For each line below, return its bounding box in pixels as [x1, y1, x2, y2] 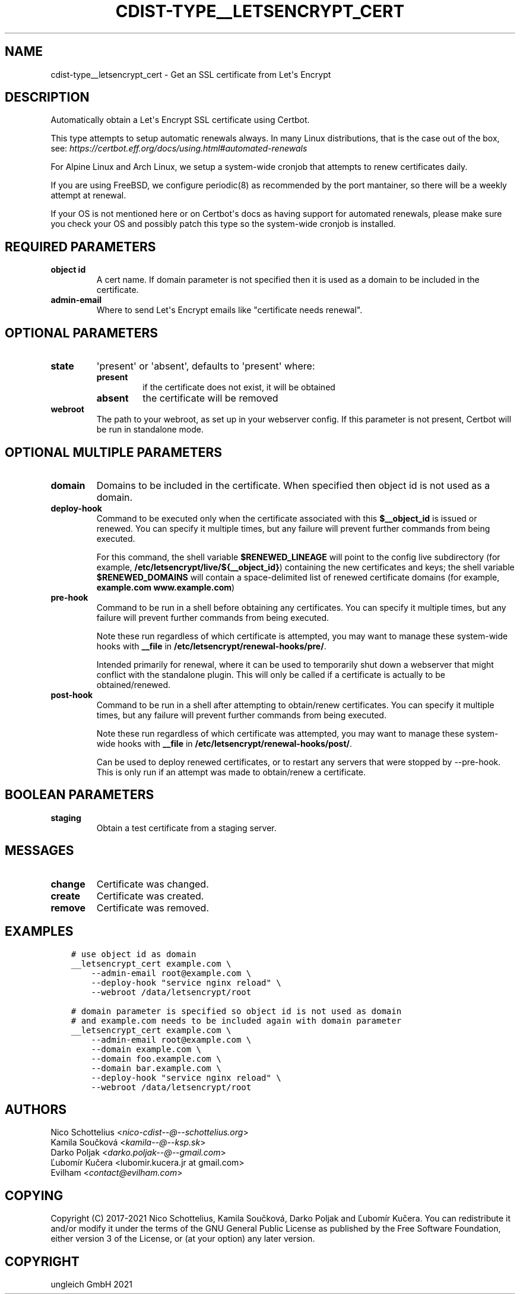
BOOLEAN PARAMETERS [5, 787, 154, 803]
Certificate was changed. [96, 878, 209, 890]
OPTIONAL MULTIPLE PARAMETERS [5, 444, 223, 460]
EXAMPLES [5, 924, 74, 939]
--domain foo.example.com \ [91, 1053, 221, 1063]
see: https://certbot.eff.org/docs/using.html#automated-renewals [50, 143, 307, 154]
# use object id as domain [71, 949, 196, 959]
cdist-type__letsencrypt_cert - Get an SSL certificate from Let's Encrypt [50, 69, 331, 80]
